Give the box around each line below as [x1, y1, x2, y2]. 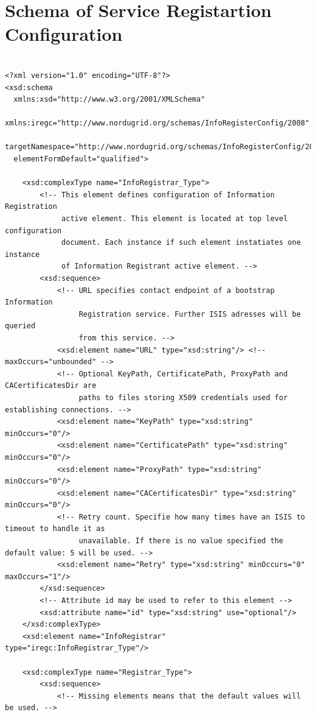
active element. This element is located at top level [61, 214, 288, 224]
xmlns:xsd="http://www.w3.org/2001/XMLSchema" [13, 95, 205, 104]
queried [5, 322, 36, 331]
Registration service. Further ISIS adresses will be [78, 309, 301, 319]
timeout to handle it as [5, 524, 105, 534]
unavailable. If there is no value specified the [78, 537, 284, 546]
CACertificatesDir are [5, 381, 97, 390]
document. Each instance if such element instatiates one [61, 238, 301, 247]
